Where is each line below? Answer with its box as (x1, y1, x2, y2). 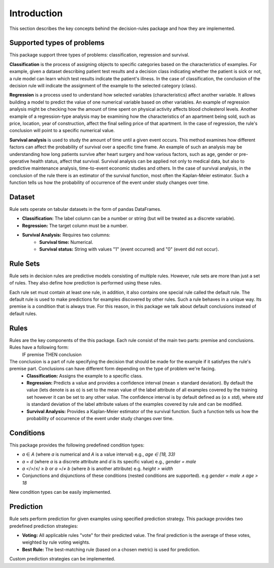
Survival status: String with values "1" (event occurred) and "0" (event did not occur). (39, 246, 219, 252)
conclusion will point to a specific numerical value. (9, 128, 115, 134)
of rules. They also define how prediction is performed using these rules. (9, 280, 162, 286)
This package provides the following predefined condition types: (9, 442, 145, 448)
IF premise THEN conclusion (22, 351, 82, 358)
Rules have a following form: (9, 344, 69, 351)
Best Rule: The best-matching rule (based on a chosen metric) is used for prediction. (22, 546, 200, 552)
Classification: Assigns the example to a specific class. (26, 372, 143, 378)
